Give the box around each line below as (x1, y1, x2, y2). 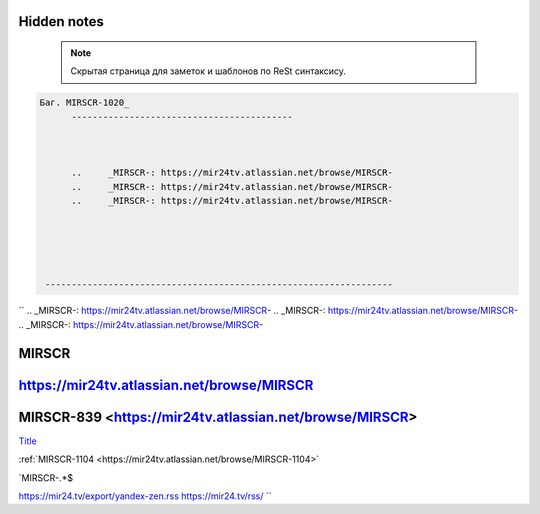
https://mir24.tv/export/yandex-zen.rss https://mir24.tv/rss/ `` (18, 490, 272, 502)
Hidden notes (18, 13, 105, 30)
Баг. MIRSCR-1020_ (39, 97, 130, 109)
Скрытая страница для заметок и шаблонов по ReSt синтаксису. (70, 65, 347, 77)
